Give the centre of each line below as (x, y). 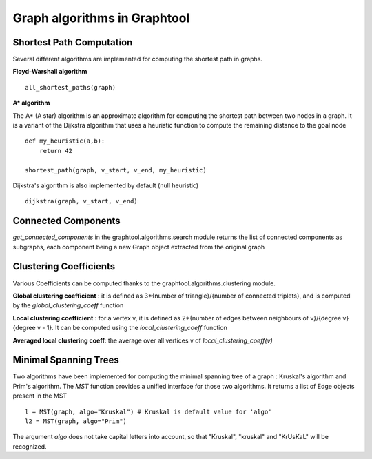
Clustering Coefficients (64, 266)
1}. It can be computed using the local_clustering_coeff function (137, 328)
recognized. (30, 446)
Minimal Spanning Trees (66, 360)
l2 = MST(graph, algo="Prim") (76, 421)
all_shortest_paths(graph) (71, 87)
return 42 (55, 151)
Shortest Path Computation (73, 42)
